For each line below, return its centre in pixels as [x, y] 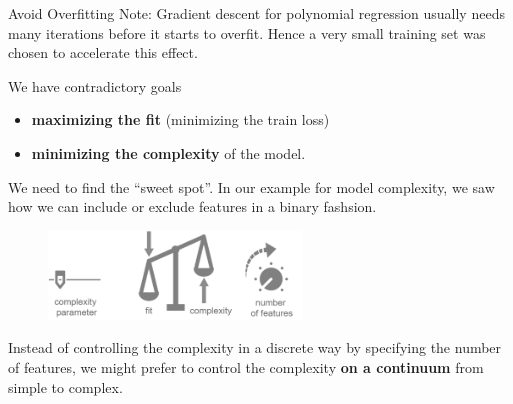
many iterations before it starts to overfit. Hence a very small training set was [247, 32]
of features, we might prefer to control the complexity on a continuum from [246, 366]
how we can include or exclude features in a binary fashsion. [192, 206]
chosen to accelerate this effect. [103, 52]
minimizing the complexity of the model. [168, 152]
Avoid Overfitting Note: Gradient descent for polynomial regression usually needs [256, 13]
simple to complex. [65, 386]
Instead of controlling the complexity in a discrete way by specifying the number [255, 347]
